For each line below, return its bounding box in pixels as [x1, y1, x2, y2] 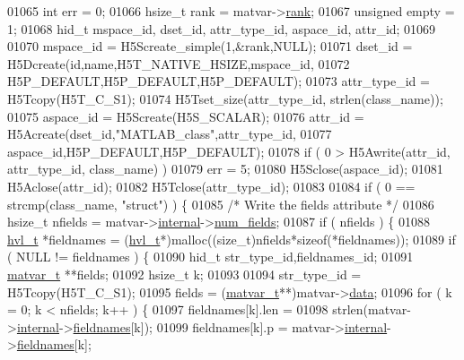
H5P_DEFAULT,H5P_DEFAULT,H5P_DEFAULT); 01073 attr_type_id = [7, 72, 430, 90]
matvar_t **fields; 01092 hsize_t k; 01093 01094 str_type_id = [7, 264, 362, 283]
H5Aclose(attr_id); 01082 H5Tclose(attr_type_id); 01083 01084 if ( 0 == [7, 176, 416, 195]
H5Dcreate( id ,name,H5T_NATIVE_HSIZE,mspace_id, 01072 [7, 54, 350, 73]
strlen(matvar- [332, 300, 411, 319]
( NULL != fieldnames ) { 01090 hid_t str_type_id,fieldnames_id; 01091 [7, 247, 414, 266]
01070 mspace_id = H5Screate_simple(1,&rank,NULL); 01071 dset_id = [7, 37, 413, 56]
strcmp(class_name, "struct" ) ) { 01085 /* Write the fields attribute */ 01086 [7, 194, 434, 213]
